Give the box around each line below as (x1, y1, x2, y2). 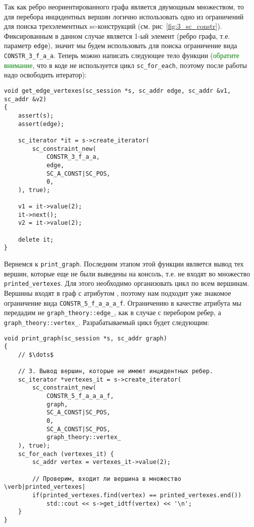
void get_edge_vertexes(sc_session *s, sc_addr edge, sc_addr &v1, (4, 87, 231, 94)
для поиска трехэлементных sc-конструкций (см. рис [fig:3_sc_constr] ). (4, 21, 222, 31)
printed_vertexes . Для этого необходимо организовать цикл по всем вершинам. (4, 278, 249, 288)
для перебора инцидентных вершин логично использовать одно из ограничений (4, 11, 244, 21)
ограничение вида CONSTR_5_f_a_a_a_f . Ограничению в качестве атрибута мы (4, 297, 242, 308)
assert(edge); (18, 120, 64, 128)
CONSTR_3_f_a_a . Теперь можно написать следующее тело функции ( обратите (4, 50, 240, 61)
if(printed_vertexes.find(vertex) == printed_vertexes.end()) (32, 492, 242, 499)
